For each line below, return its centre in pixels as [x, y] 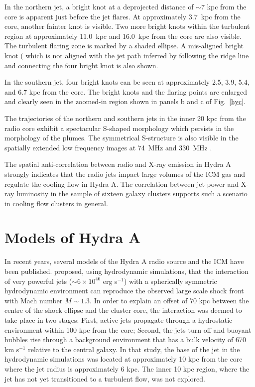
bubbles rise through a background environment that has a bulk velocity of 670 [125, 339]
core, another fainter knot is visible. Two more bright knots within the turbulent [127, 26]
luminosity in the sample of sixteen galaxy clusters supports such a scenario [132, 193]
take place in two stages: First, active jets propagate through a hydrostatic [119, 320]
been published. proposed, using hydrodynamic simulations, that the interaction [127, 271]
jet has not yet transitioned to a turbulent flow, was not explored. [105, 378]
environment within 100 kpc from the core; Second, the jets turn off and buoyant [128, 329]
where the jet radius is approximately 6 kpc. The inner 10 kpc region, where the [127, 368]
